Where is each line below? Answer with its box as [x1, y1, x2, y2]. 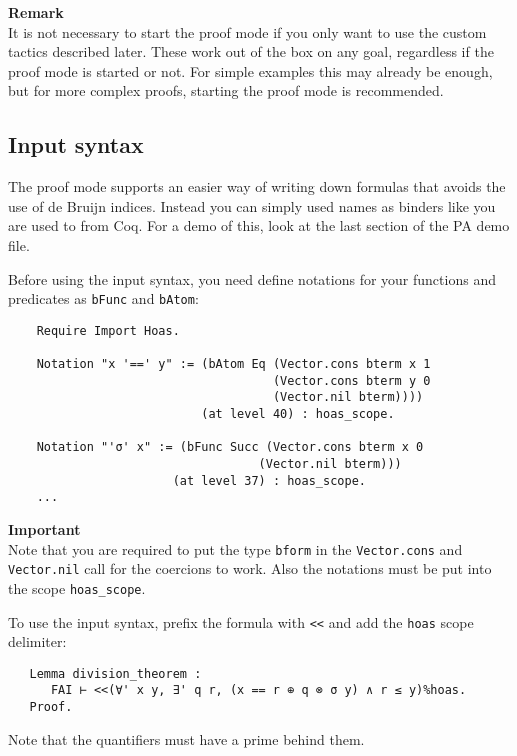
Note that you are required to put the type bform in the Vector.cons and [8, 538, 463, 559]
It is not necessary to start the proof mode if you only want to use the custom [8, 21, 487, 42]
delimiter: [8, 631, 67, 652]
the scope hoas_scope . [8, 577, 146, 598]
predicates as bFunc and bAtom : [8, 288, 199, 309]
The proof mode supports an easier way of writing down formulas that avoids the [8, 176, 506, 197]
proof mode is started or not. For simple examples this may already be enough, [8, 60, 493, 81]
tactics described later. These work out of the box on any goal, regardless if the [8, 41, 494, 62]
